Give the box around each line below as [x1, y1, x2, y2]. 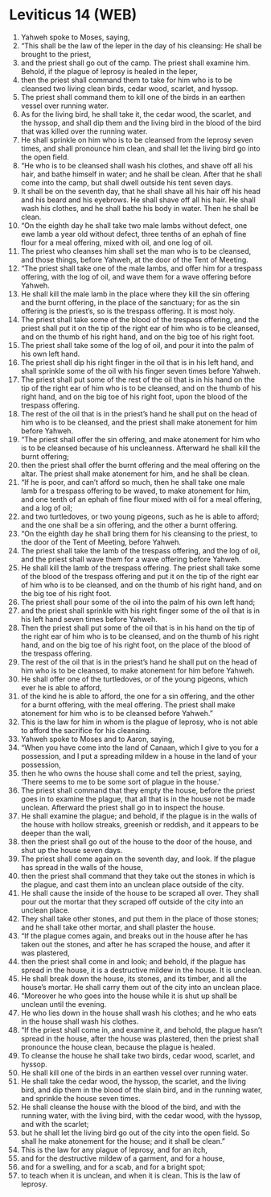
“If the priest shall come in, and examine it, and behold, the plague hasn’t [20, 1025, 263, 1034]
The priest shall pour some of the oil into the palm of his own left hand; [20, 597, 256, 607]
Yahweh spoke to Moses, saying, [20, 32, 130, 42]
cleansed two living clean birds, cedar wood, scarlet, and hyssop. [20, 83, 239, 93]
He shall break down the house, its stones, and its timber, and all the [20, 973, 248, 984]
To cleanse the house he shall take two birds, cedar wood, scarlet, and [20, 1050, 256, 1060]
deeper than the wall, [20, 828, 92, 838]
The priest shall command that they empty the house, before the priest [20, 785, 256, 795]
